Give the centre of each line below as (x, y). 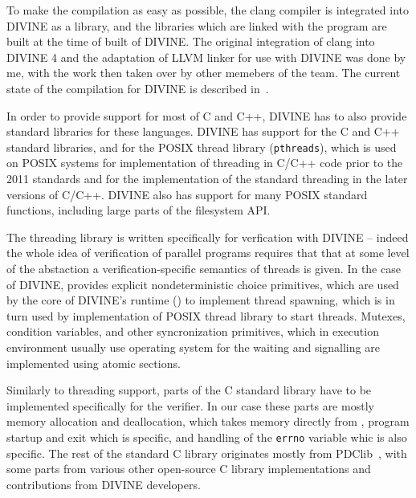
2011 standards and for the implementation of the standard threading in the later (207, 178)
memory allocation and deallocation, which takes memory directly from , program (208, 421)
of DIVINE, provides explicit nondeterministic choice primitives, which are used (203, 284)
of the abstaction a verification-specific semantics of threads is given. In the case (204, 268)
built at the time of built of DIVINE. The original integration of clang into (191, 41)
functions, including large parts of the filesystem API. (139, 210)
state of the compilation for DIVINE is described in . (138, 88)
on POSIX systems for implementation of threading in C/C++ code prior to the (205, 163)
